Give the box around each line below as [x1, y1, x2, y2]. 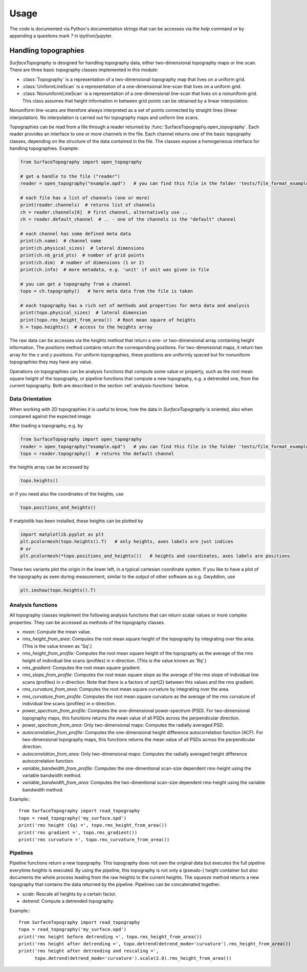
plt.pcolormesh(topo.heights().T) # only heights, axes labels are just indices [20, 539, 234, 545]
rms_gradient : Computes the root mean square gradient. [22, 665, 141, 671]
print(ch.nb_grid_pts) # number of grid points [20, 252, 145, 259]
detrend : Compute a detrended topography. [22, 898, 115, 904]
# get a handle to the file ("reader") [20, 173, 120, 179]
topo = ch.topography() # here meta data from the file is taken [20, 288, 193, 294]
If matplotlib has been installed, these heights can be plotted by [9, 518, 143, 524]
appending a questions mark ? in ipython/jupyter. [9, 32, 113, 38]
